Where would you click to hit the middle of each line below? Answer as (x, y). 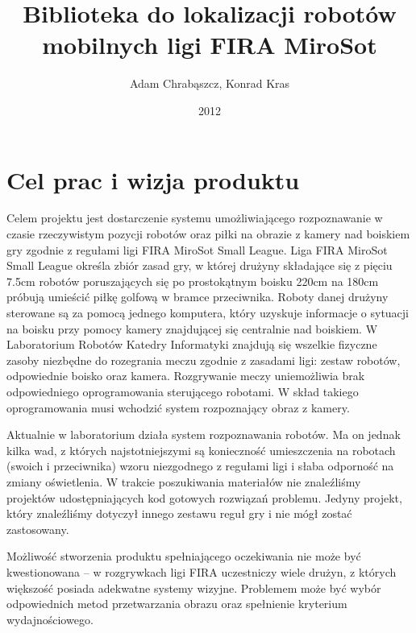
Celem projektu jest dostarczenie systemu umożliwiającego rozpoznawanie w (195, 218)
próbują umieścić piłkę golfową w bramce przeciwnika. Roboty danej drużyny (198, 297)
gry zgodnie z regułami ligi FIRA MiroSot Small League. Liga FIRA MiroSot (197, 249)
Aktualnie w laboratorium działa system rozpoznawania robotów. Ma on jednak (204, 434)
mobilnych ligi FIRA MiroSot (210, 45)
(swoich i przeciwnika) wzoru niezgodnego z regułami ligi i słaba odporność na (200, 466)
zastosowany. (38, 529)
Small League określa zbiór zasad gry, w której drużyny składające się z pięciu (200, 265)
